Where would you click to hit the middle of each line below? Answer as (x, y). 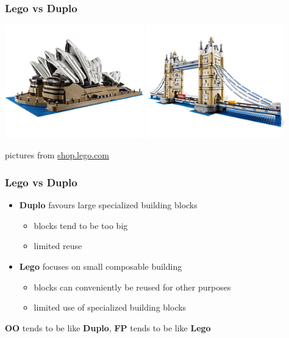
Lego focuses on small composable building (101, 266)
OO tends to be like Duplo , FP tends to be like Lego (108, 327)
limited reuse (58, 246)
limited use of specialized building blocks (110, 307)
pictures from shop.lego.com (57, 155)
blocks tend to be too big (81, 225)
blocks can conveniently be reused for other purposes (132, 287)
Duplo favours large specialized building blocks (108, 205)
